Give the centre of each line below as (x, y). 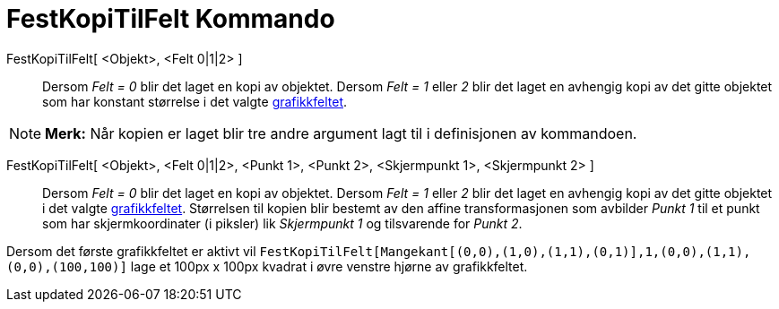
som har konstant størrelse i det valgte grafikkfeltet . (195, 101)
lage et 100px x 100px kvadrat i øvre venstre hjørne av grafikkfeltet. (329, 266)
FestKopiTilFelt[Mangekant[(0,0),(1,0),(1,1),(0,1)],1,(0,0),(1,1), (505, 251)
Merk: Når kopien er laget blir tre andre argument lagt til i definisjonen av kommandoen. (341, 133)
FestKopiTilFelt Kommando (171, 19)
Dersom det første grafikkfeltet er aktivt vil (131, 251)
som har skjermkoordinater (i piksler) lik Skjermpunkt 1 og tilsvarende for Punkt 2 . (282, 223)
